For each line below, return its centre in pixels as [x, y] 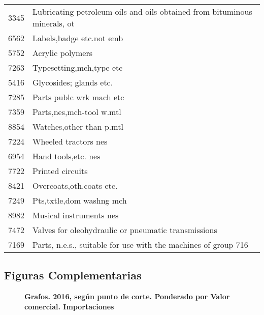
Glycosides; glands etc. [73, 82]
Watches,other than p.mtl [78, 126]
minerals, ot [54, 23]
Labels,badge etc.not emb [78, 38]
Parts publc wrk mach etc [78, 97]
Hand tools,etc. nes [67, 156]
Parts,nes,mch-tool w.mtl [77, 112]
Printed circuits [60, 171]
